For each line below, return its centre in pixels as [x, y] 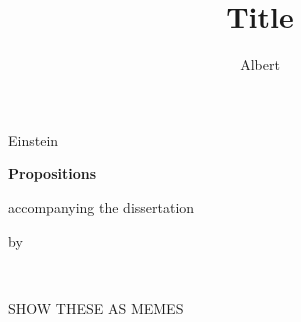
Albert [260, 64]
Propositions [52, 173]
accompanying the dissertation [101, 206]
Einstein [33, 139]
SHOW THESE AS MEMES [96, 307]
